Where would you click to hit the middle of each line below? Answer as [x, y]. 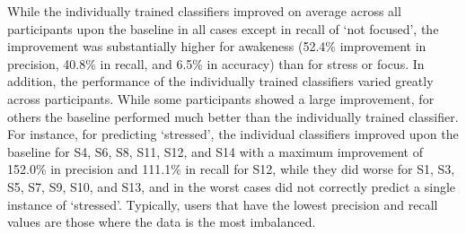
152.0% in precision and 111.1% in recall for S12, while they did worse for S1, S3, [231, 169]
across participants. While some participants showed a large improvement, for [221, 98]
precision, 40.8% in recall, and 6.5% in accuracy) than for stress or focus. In [216, 63]
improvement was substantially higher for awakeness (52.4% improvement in [217, 46]
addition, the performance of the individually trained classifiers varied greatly [220, 81]
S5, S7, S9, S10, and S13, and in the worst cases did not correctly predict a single [232, 186]
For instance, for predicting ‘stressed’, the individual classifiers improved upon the [233, 134]
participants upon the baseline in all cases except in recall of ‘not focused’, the [223, 28]
